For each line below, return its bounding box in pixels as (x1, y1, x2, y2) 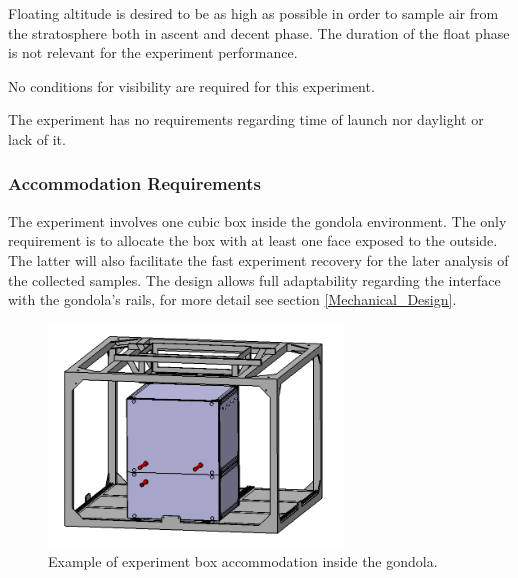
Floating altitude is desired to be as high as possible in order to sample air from (8, 3, 499, 23)
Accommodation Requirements (8, 171, 262, 196)
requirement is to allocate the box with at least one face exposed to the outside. (8, 230, 498, 251)
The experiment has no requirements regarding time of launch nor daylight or (8, 109, 484, 130)
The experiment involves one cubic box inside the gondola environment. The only (8, 210, 507, 231)
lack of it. (8, 128, 66, 149)
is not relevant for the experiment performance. (8, 42, 298, 63)
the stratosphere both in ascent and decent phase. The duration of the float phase (8, 22, 510, 43)
